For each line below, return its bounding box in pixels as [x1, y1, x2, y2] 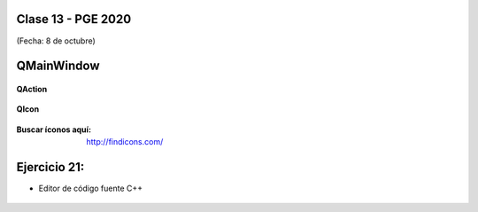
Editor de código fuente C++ [38, 183, 143, 193]
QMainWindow [16, 59, 101, 74]
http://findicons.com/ [86, 137, 164, 147]
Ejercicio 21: [16, 160, 85, 175]
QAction [16, 83, 48, 94]
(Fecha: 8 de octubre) [16, 35, 96, 46]
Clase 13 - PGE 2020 [16, 12, 132, 27]
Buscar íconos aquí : [16, 124, 92, 135]
